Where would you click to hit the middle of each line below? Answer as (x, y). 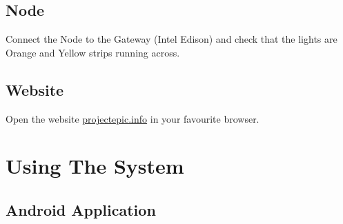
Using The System (95, 166)
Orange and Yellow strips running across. (93, 52)
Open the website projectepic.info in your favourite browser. (133, 118)
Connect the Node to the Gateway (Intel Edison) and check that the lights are (171, 39)
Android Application (81, 209)
